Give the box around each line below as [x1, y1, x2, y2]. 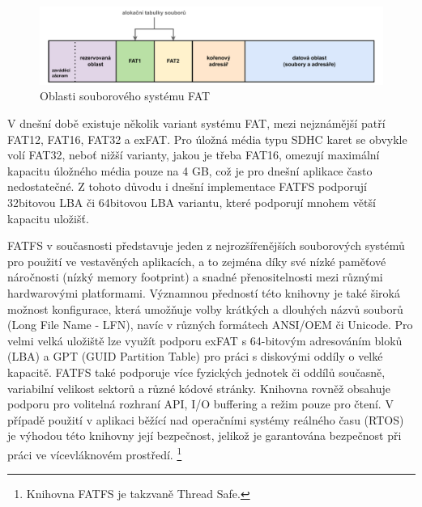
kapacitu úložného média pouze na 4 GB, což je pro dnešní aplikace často [7, 162, 373, 179]
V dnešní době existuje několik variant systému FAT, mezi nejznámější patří [7, 115, 386, 132]
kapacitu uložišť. [7, 209, 89, 226]
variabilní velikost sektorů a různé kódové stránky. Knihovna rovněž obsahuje [7, 379, 391, 396]
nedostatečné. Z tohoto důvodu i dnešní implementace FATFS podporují [7, 178, 367, 195]
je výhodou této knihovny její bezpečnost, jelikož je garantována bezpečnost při [7, 427, 402, 444]
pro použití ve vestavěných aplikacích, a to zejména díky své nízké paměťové [7, 252, 386, 269]
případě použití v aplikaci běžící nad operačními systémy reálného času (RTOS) [7, 411, 404, 428]
